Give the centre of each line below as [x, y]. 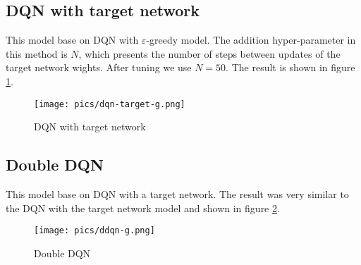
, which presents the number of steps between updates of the [209, 53]
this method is [37, 53]
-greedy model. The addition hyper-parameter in [251, 40]
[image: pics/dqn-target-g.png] [110, 104]
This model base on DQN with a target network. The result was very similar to [177, 194]
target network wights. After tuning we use [99, 67]
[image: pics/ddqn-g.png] [94, 231]
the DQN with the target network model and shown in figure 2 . [143, 208]
